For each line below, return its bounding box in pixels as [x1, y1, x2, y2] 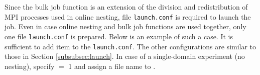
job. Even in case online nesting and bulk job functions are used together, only [5, 21, 246, 32]
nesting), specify [5, 60, 55, 71]
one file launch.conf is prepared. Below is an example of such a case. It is [5, 31, 233, 41]
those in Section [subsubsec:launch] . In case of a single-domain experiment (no [5, 51, 245, 61]
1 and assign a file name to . [68, 60, 156, 71]
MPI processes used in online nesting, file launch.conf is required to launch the [5, 11, 251, 22]
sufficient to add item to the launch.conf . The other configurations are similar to [5, 41, 256, 51]
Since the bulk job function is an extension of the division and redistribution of [5, 2, 248, 12]
